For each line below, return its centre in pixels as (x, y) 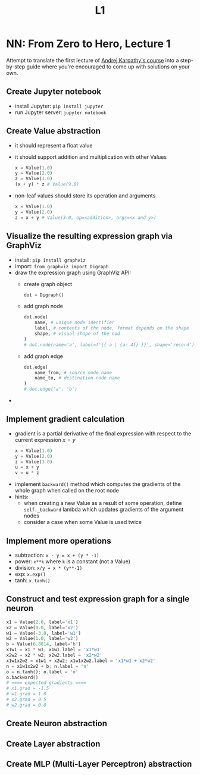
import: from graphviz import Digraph (62, 266)
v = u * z (27, 473)
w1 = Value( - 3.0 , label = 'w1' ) (44, 633)
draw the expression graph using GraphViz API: (73, 272)
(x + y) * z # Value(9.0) (47, 184)
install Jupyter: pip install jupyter (59, 106)
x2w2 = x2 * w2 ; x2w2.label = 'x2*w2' (54, 655)
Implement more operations (59, 541)
